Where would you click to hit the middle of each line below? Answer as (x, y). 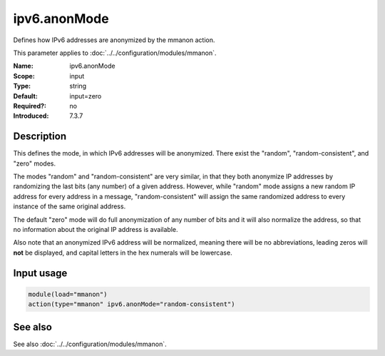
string (78, 86)
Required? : (30, 106)
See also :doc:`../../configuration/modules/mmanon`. (90, 344)
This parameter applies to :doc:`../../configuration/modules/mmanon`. (115, 53)
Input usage (40, 273)
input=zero (86, 96)
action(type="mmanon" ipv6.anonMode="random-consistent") (132, 304)
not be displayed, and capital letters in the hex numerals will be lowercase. (123, 253)
